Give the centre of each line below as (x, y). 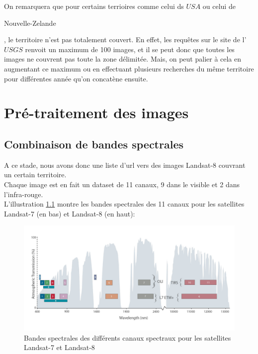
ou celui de (219, 6)
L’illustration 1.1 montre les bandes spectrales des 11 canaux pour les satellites (124, 204)
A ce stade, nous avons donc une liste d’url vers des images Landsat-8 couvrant (125, 165)
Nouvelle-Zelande (30, 23)
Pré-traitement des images (96, 112)
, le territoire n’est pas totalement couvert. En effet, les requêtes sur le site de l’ (125, 39)
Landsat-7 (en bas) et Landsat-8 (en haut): (70, 213)
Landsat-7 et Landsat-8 (59, 347)
